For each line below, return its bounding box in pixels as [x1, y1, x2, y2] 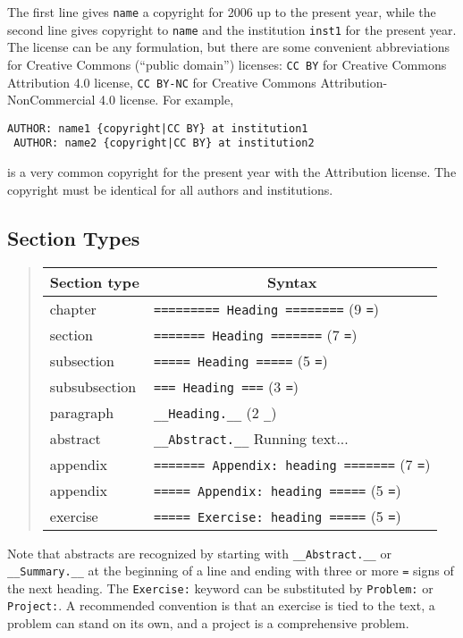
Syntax [266, 271, 317, 292]
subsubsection [49, 375, 137, 397]
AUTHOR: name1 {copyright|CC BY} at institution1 [7, 122, 308, 135]
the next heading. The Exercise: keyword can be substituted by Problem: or [7, 578, 434, 597]
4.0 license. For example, [99, 90, 234, 109]
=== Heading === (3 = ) [153, 375, 299, 397]
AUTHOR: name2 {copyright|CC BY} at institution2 [13, 137, 315, 150]
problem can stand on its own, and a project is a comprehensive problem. [7, 614, 409, 633]
